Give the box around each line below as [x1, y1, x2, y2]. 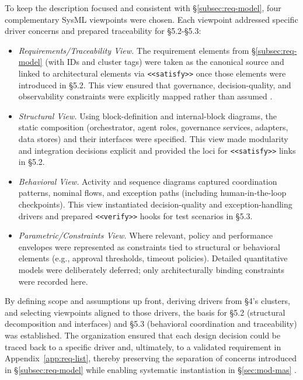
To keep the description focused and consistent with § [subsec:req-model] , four [5, 2, 281, 13]
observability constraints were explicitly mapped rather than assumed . [18, 90, 273, 102]
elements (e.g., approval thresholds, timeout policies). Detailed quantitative [18, 252, 288, 264]
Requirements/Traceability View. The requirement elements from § [18, 44, 256, 56]
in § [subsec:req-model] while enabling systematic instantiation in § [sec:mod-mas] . [5, 363, 297, 375]
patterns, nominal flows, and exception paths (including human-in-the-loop [18, 186, 287, 199]
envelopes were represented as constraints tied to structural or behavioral [18, 240, 280, 253]
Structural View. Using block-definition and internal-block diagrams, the [18, 109, 277, 122]
